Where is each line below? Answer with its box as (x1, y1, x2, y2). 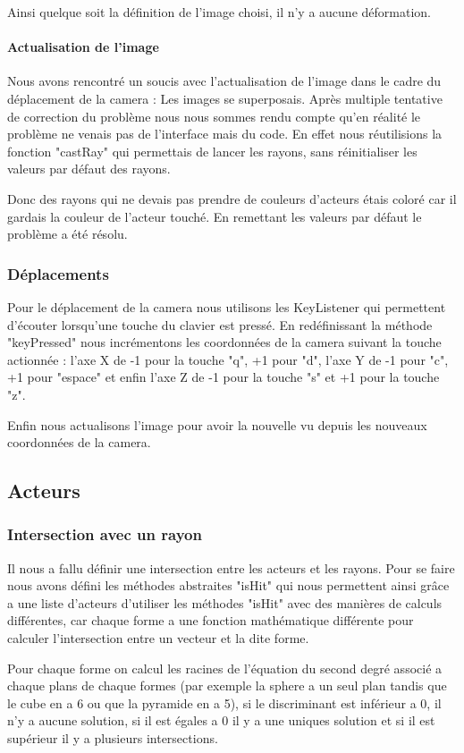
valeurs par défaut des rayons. (7, 159, 171, 178)
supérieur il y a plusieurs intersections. (7, 729, 218, 748)
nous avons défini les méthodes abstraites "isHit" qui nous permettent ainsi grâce (7, 576, 450, 595)
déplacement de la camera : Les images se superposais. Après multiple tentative (7, 89, 443, 107)
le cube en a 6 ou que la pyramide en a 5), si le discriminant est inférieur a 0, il (7, 693, 442, 712)
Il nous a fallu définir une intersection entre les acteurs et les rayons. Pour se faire (7, 558, 455, 577)
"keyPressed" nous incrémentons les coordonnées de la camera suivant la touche (7, 333, 442, 351)
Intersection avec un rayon (7, 523, 202, 546)
